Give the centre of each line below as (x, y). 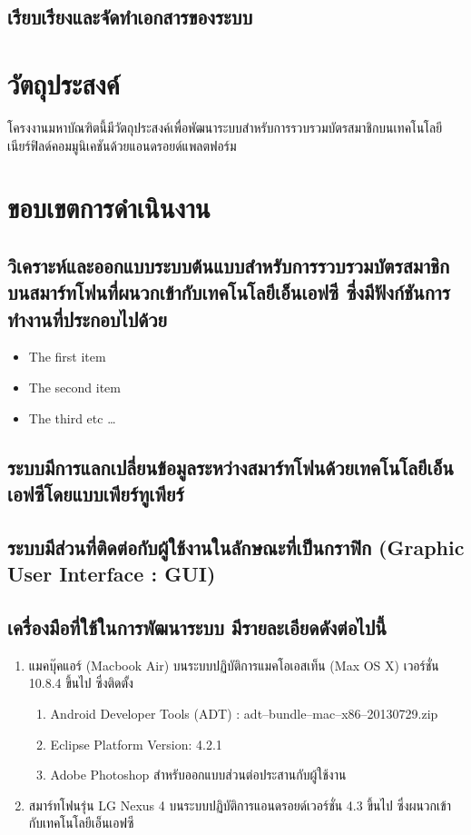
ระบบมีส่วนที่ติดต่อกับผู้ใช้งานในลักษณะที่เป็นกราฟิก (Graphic (236, 547)
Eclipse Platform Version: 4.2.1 (136, 744)
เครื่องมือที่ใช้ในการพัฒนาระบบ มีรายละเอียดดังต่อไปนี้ (197, 626)
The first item (67, 357)
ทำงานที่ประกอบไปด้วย (87, 318)
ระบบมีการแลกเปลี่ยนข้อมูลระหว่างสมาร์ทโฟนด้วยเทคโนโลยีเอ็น (231, 467)
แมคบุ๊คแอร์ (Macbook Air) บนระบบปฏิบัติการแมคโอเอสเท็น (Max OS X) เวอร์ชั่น (234, 665)
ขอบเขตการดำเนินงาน (109, 208)
